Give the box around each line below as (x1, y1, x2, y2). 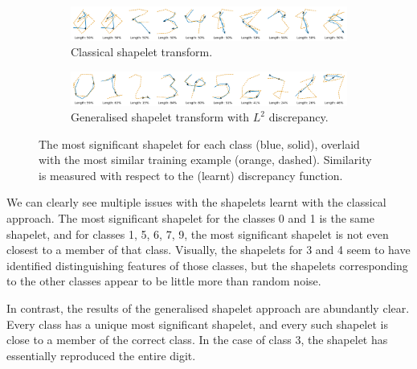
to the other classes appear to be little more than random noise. (6, 273, 321, 289)
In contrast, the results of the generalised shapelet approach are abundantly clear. (6, 300, 410, 317)
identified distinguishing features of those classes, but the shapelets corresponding (6, 256, 408, 273)
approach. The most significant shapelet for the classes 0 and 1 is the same (6, 210, 374, 227)
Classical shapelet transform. (71, 43, 213, 60)
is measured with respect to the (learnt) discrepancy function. (39, 166, 343, 183)
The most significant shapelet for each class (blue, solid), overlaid (39, 135, 360, 152)
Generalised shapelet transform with (71, 109, 250, 125)
